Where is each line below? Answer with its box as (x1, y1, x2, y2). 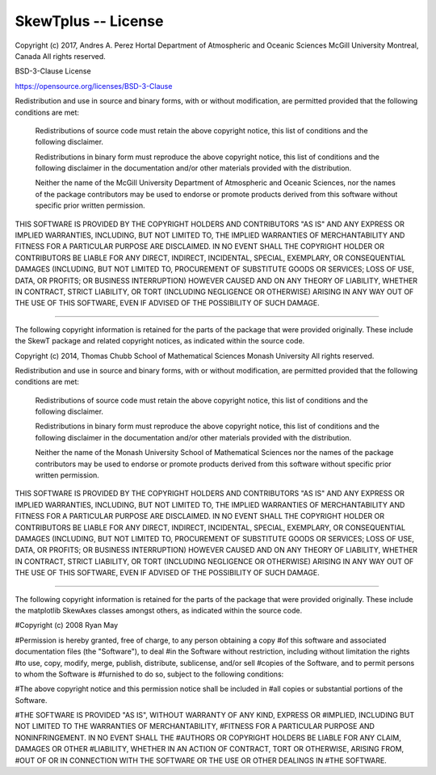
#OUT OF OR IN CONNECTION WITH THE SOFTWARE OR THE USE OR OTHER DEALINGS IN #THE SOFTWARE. (15, 756, 387, 765)
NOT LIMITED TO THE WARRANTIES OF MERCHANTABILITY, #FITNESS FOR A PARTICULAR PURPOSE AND (15, 722, 375, 731)
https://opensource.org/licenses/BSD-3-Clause (15, 81, 173, 91)
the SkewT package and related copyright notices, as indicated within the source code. (15, 336, 305, 346)
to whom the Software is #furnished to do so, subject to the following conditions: (15, 669, 284, 679)
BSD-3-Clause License (15, 66, 92, 76)
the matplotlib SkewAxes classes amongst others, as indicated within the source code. (15, 605, 303, 615)
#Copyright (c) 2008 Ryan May (15, 621, 119, 630)
